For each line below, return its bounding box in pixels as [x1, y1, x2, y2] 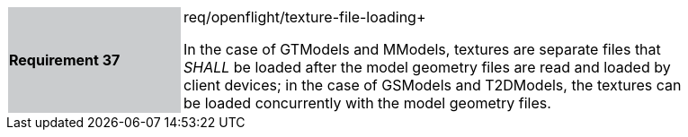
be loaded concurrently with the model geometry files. [183, 94, 551, 112]
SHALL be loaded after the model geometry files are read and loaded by [183, 58, 671, 76]
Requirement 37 [9, 51, 121, 69]
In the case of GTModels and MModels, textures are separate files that [183, 40, 661, 58]
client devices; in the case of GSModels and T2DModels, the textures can [183, 76, 682, 94]
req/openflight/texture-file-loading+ [183, 8, 426, 26]
